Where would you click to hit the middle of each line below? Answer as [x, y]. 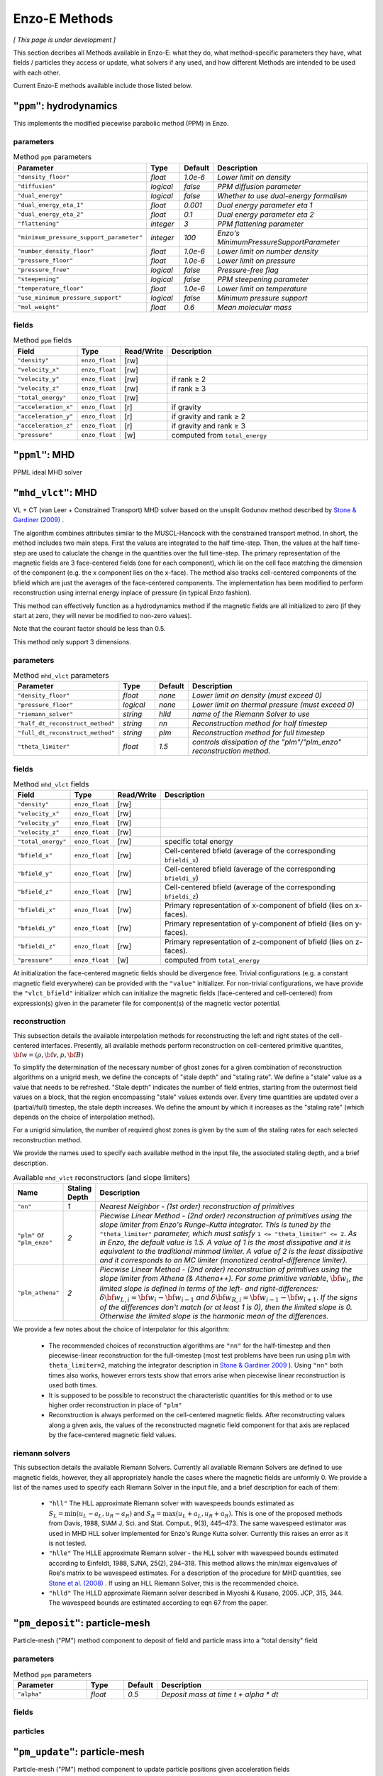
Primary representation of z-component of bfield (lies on [259, 942]
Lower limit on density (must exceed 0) [257, 695]
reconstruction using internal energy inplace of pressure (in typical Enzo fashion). [132, 592]
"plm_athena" [38, 1293]
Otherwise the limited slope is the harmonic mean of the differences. [214, 1316]
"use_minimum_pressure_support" [70, 298]
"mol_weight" [38, 307]
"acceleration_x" [45, 407]
